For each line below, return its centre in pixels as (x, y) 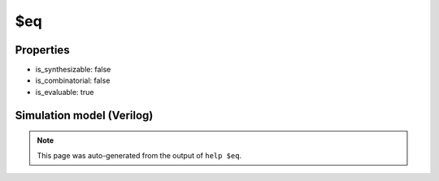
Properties (42, 50)
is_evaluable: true (65, 92)
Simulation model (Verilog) (84, 115)
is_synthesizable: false (73, 70)
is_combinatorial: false (73, 80)
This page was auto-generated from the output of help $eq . (139, 155)
